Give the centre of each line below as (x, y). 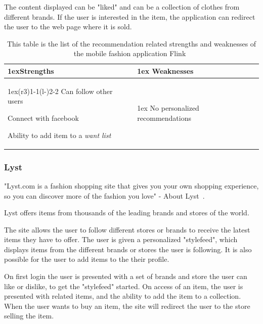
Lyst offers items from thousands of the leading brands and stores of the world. (127, 213)
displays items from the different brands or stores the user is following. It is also (128, 249)
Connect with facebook (43, 118)
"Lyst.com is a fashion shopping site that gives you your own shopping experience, (131, 185)
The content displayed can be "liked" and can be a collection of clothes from (122, 7)
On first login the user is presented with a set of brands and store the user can (126, 276)
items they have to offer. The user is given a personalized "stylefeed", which (121, 239)
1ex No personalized (168, 108)
